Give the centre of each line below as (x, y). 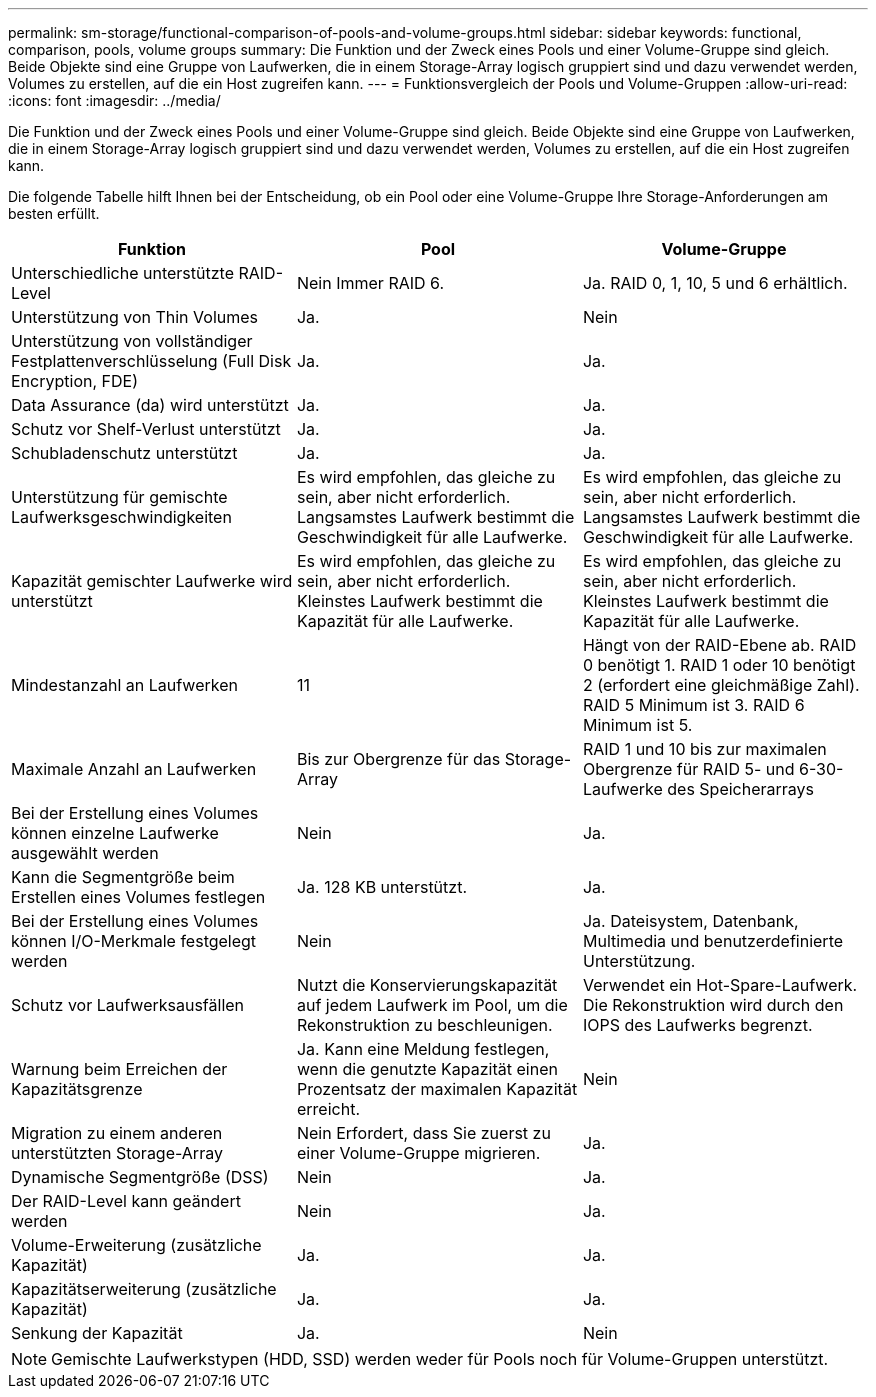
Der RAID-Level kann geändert (126, 1201)
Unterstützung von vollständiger (132, 341)
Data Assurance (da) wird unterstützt (150, 405)
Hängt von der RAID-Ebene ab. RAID (719, 645)
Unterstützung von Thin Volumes (135, 317)
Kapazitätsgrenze (77, 1089)
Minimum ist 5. (637, 725)
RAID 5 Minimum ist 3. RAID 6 (693, 705)
